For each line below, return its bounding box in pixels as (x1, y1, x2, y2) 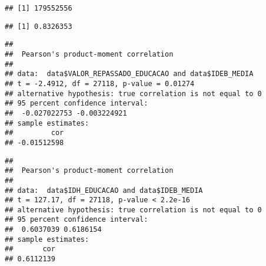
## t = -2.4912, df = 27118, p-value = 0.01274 (5, 79, 195, 88)
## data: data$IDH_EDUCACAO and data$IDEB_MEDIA (5, 186, 203, 195)
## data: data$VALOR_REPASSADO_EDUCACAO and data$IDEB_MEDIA (5, 70, 254, 78)
